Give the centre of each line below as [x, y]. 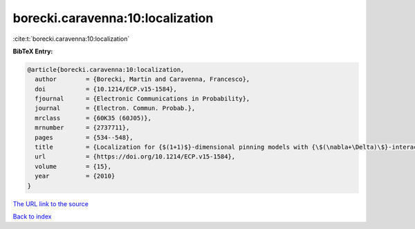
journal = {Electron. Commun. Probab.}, [115, 108]
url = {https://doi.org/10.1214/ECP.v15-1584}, [135, 157]
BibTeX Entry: [33, 51]
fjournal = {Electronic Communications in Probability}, [142, 99]
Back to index [32, 216]
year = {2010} [75, 176]
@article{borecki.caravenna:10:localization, [106, 70]
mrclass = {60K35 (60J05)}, [93, 118]
